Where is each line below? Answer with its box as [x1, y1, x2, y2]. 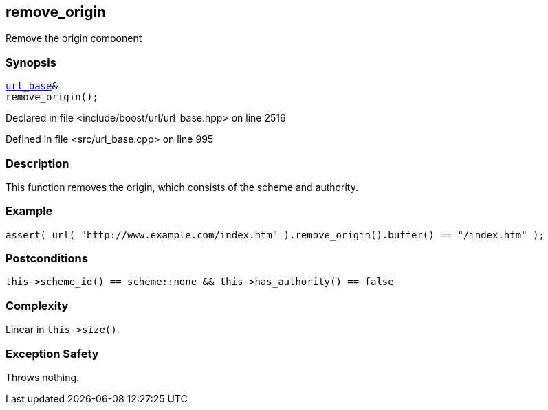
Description [6, 156, 69, 170]
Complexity [6, 298, 69, 312]
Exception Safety [6, 346, 99, 361]
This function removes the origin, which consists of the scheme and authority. [6, 181, 358, 193]
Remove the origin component [6, 32, 142, 45]
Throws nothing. [6, 371, 80, 383]
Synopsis [6, 55, 56, 69]
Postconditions [6, 251, 88, 266]
